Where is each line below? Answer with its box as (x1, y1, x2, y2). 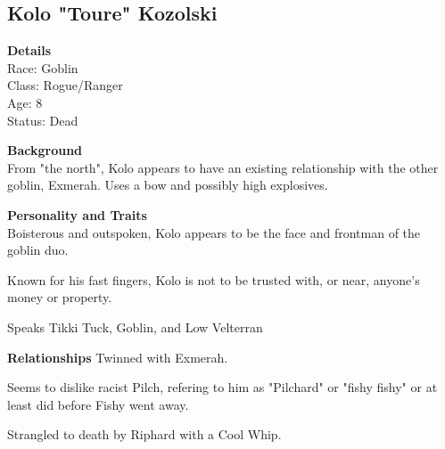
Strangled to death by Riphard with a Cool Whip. (7, 425, 282, 444)
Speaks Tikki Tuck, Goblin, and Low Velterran (7, 317, 263, 336)
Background (7, 141, 83, 159)
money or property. (7, 288, 112, 306)
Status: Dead (7, 110, 78, 129)
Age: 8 (7, 93, 43, 111)
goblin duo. (7, 241, 69, 259)
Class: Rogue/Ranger (7, 76, 123, 94)
